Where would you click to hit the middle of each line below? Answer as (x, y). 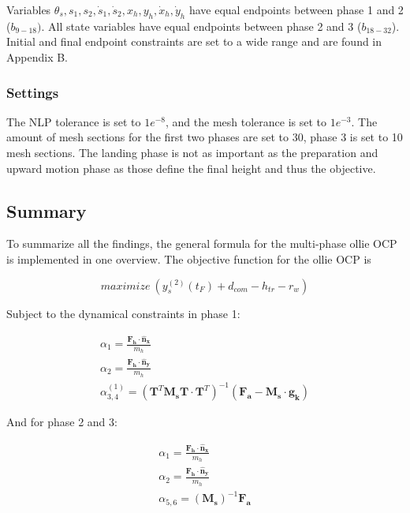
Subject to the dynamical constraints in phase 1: (123, 313)
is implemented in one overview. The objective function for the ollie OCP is (189, 258)
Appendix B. (37, 56)
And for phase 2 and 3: (62, 422)
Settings (33, 92)
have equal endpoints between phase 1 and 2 (296, 9)
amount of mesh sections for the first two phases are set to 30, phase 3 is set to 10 (205, 137)
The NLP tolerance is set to (74, 121)
